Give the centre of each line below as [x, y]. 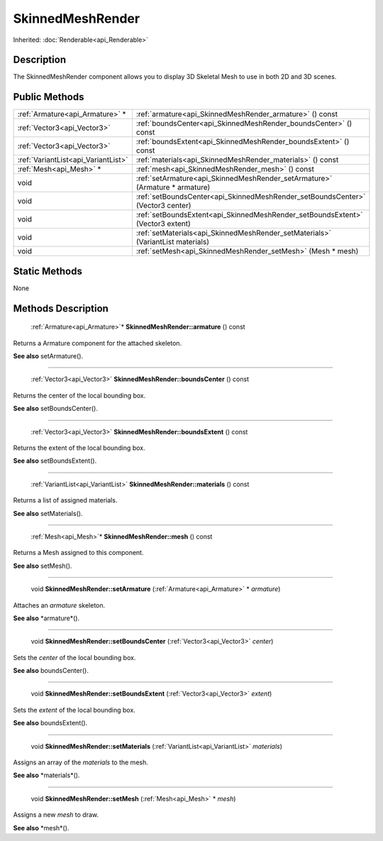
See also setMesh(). [43, 566]
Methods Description [61, 308]
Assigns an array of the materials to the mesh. [81, 762]
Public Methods [49, 97]
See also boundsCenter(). [51, 671]
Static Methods [48, 271]
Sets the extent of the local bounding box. [74, 710]
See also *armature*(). [46, 618]
